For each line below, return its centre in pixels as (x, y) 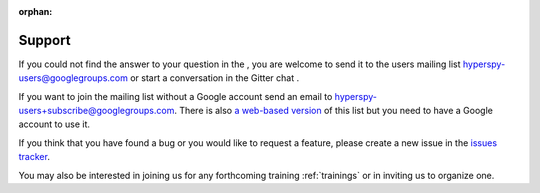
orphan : (35, 11)
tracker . (34, 157)
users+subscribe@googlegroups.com (96, 111)
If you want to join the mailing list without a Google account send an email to (175, 96)
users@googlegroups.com (73, 78)
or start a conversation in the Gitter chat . (215, 78)
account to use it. (54, 124)
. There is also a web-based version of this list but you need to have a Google (333, 111)
